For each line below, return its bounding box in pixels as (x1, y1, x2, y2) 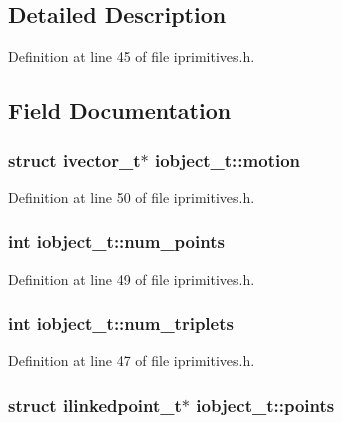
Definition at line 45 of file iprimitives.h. (8, 46, 255, 67)
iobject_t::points (196, 392, 335, 417)
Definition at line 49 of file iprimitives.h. (8, 268, 255, 289)
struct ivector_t (8, 147, 141, 172)
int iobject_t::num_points (8, 229, 225, 254)
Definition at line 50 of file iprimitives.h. (8, 186, 255, 207)
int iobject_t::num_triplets (8, 311, 234, 336)
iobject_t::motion (154, 147, 301, 172)
